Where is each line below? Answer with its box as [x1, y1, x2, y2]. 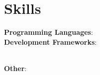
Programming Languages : [4, 27, 93, 37]
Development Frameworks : [4, 36, 97, 47]
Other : [4, 63, 27, 73]
